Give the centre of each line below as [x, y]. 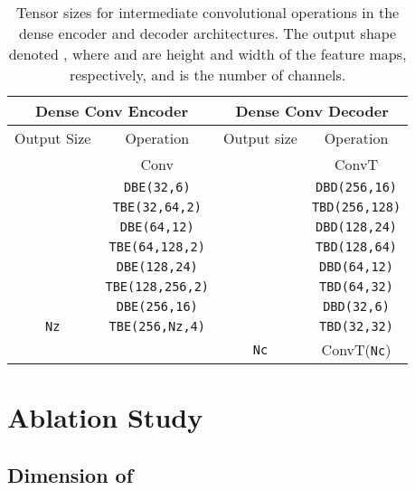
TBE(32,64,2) [157, 207]
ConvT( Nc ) [356, 349]
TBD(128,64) [357, 247]
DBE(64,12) [157, 227]
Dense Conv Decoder [312, 111]
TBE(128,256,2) [157, 287]
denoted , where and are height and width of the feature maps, [207, 54]
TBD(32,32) [356, 326]
